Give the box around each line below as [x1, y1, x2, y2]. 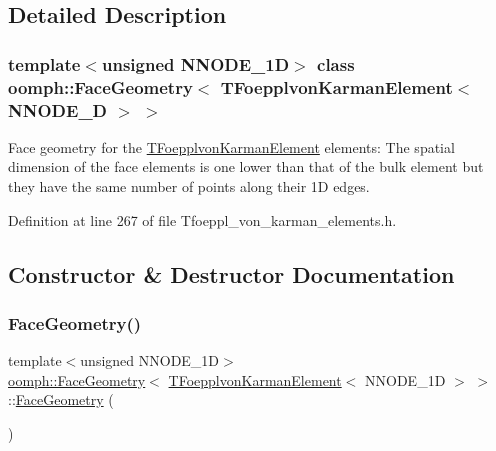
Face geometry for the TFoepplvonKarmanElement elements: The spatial [8, 136, 455, 157]
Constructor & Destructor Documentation [8, 258, 455, 289]
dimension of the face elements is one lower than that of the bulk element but [8, 156, 484, 177]
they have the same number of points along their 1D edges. [8, 176, 370, 197]
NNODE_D [8, 97, 108, 122]
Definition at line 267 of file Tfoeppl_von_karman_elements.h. [8, 209, 397, 230]
